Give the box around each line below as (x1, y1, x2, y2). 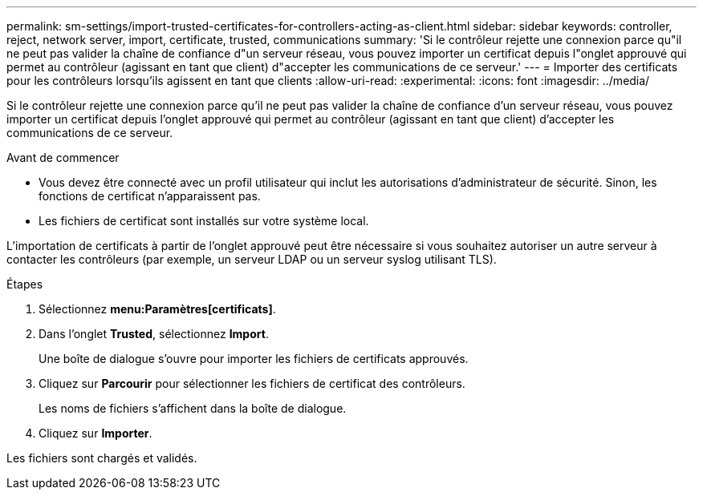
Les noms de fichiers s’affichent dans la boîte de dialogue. (39, 401, 347, 415)
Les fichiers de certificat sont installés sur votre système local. (39, 214, 369, 228)
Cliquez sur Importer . (39, 426, 152, 440)
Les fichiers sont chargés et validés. (6, 451, 197, 465)
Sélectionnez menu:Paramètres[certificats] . (39, 302, 276, 316)
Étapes (6, 277, 43, 291)
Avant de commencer (6, 151, 120, 164)
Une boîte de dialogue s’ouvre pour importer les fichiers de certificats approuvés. (39, 352, 469, 365)
